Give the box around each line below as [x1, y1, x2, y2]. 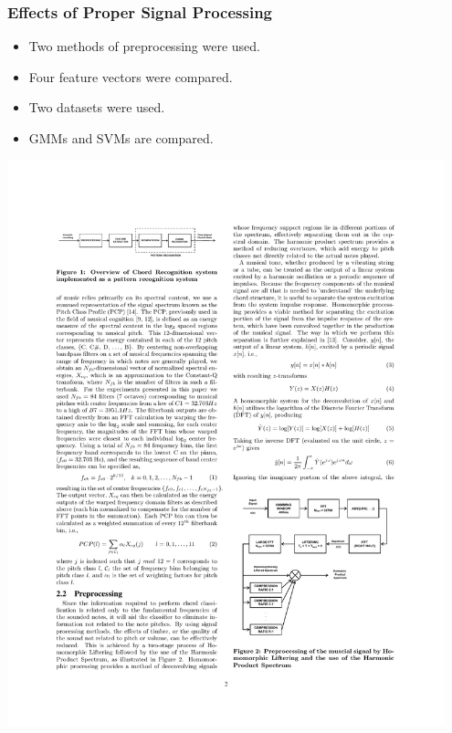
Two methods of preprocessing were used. [28, 37, 260, 56]
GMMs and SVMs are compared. [28, 129, 214, 147]
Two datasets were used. [28, 98, 165, 117]
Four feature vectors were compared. [28, 67, 233, 86]
